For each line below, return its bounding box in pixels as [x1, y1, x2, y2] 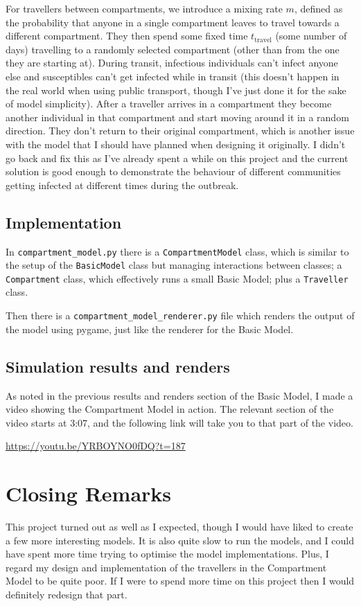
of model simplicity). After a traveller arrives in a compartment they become [6, 96, 332, 111]
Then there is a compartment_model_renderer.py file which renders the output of [6, 308, 355, 323]
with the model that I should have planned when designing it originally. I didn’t [6, 136, 346, 151]
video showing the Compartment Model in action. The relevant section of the [6, 402, 334, 416]
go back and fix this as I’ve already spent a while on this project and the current [6, 150, 349, 165]
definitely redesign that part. [6, 587, 127, 601]
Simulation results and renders [6, 355, 230, 377]
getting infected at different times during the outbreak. [6, 177, 239, 192]
